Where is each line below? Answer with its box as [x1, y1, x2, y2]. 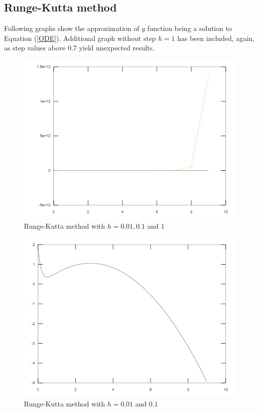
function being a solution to [147, 23, 232, 33]
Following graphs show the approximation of [4, 23, 139, 33]
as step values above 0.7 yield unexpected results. [4, 42, 155, 53]
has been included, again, [177, 32, 255, 43]
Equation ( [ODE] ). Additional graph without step [4, 32, 156, 43]
